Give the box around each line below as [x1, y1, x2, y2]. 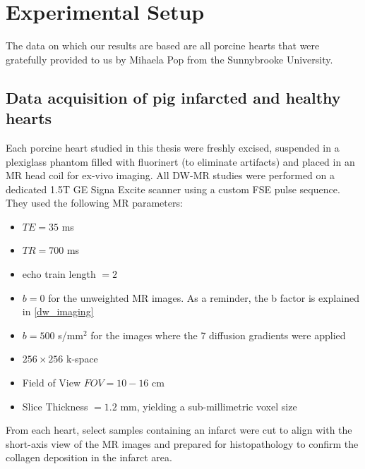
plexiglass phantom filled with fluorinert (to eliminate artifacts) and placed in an [6, 154, 355, 169]
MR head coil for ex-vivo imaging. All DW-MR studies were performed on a [6, 168, 335, 183]
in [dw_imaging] [22, 304, 94, 319]
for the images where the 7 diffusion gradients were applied [90, 327, 346, 342]
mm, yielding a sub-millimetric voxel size [120, 398, 297, 413]
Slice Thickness [22, 398, 88, 413]
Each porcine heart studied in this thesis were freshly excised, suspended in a [6, 140, 340, 154]
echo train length [22, 267, 96, 281]
